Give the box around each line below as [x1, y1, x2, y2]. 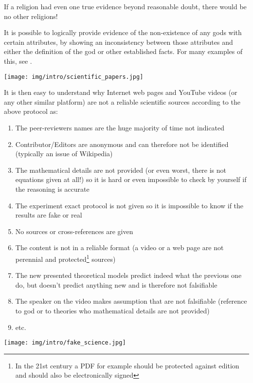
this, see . [4, 55, 32, 66]
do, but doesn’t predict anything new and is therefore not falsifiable [15, 279, 217, 290]
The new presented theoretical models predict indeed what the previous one [15, 270, 242, 280]
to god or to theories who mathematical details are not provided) [15, 305, 210, 315]
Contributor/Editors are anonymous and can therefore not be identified [15, 139, 229, 149]
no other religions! [4, 11, 58, 21]
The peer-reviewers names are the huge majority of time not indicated [15, 123, 225, 132]
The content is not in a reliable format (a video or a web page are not [15, 242, 224, 253]
